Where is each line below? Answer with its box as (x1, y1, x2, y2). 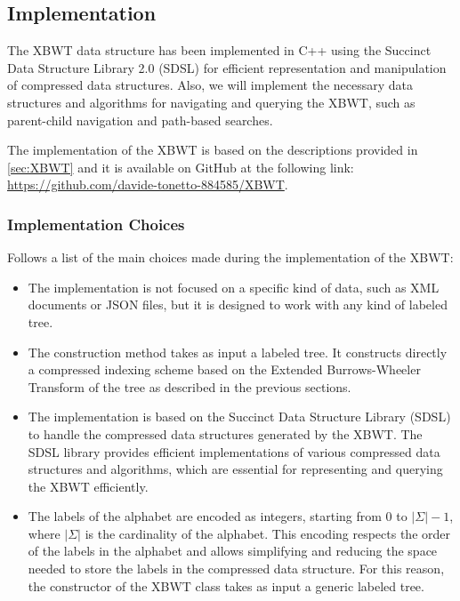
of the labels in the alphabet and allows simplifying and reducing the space (28, 541, 438, 560)
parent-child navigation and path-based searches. (7, 110, 273, 129)
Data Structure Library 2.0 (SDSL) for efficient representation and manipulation (7, 58, 447, 76)
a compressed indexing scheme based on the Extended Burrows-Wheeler (28, 360, 421, 379)
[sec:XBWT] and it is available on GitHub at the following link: (7, 157, 354, 176)
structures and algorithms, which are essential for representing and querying (28, 460, 443, 478)
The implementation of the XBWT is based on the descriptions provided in (7, 140, 418, 159)
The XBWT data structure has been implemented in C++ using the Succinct (7, 41, 432, 60)
